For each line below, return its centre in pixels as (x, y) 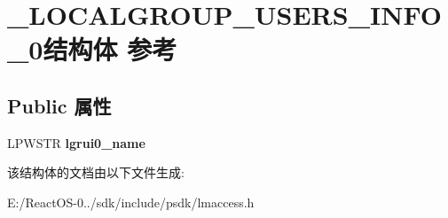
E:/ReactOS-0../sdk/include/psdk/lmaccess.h (131, 202)
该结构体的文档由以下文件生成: (96, 172)
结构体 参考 (110, 49)
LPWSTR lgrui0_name (76, 142)
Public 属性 (59, 105)
